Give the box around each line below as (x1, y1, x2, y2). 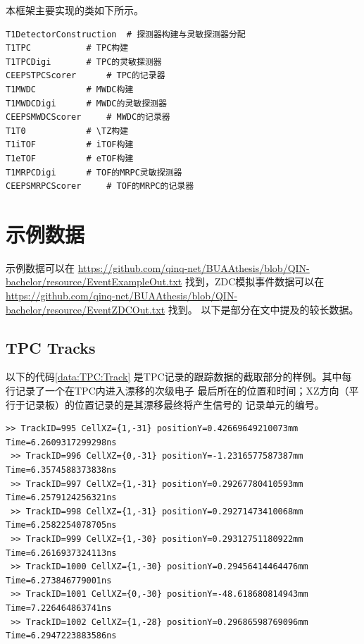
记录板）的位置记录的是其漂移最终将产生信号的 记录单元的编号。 (25, 397, 325, 411)
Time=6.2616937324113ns (6, 547, 117, 558)
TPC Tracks (6, 336, 96, 358)
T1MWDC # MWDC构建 (6, 84, 134, 94)
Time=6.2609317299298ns (6, 437, 117, 447)
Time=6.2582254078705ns (6, 520, 117, 531)
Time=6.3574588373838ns (6, 464, 117, 475)
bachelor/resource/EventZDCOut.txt (6, 302, 165, 316)
